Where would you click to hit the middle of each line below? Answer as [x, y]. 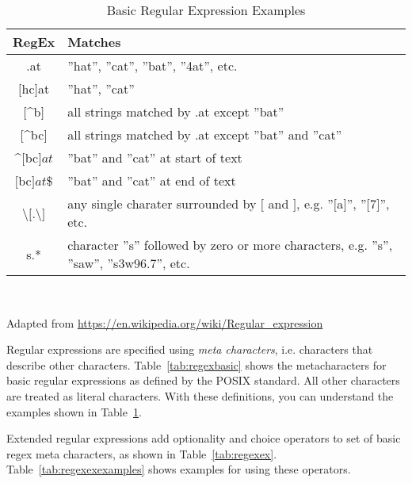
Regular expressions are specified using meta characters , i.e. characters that [190, 349]
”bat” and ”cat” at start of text [155, 157]
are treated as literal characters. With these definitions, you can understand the [200, 395]
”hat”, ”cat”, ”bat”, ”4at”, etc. [153, 65]
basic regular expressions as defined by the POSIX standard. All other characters [203, 380]
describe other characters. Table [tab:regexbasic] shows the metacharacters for [196, 364]
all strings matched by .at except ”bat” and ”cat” [205, 134]
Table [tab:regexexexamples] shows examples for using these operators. [179, 469]
